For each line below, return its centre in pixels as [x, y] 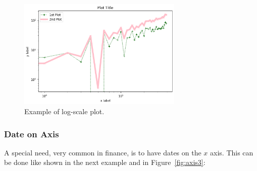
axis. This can [232, 152]
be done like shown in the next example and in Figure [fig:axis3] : [105, 162]
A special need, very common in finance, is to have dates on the [103, 152]
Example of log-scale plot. [64, 111]
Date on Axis [32, 134]
